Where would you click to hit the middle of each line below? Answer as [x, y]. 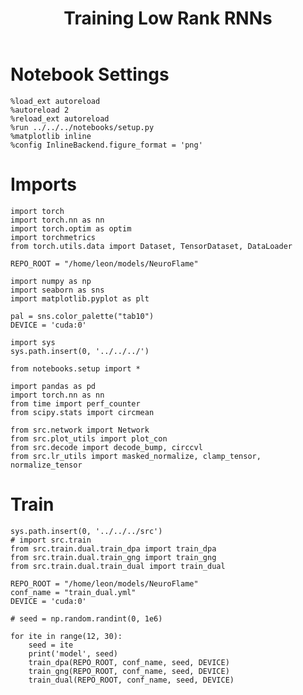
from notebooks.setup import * [75, 368]
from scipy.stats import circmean [82, 412]
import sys [33, 342]
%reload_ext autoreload [60, 118]
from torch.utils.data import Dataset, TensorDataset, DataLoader [151, 246]
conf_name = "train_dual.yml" [73, 592]
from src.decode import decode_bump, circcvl [106, 447]
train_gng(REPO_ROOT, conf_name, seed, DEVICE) [129, 671]
